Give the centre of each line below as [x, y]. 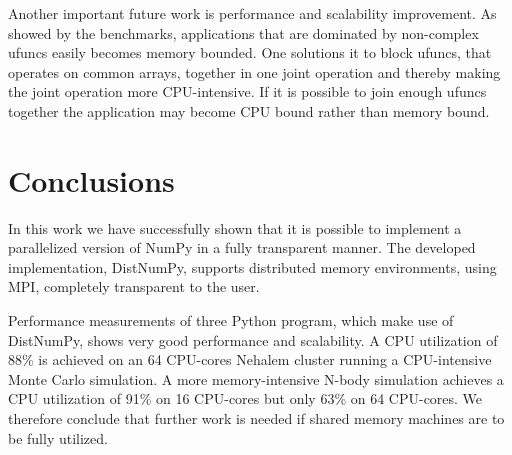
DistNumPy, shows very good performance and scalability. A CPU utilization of [253, 339]
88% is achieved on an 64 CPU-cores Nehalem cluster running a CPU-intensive [250, 359]
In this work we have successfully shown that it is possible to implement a [235, 227]
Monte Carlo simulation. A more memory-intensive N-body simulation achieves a [256, 378]
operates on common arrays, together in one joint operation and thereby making [254, 71]
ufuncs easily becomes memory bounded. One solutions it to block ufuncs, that [250, 52]
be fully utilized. [58, 437]
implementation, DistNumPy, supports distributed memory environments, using [252, 266]
